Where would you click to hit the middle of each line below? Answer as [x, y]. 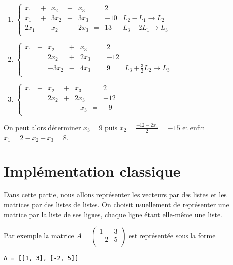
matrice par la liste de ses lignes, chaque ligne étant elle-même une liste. [113, 214]
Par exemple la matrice [39, 236]
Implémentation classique [92, 171]
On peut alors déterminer [43, 127]
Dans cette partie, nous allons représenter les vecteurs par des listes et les [115, 195]
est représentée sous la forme [172, 236]
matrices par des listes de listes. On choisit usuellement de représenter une [116, 204]
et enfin [194, 127]
